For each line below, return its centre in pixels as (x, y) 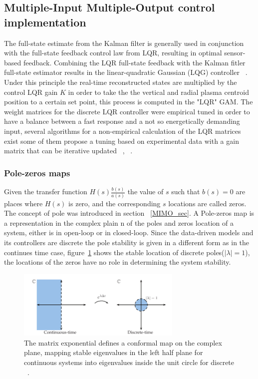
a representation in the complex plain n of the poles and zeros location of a (119, 222)
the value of (145, 191)
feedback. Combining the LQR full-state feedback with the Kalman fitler (134, 62)
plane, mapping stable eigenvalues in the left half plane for (114, 352)
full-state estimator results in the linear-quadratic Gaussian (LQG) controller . (126, 72)
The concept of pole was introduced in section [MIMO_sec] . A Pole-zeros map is (129, 213)
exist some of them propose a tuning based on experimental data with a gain (122, 141)
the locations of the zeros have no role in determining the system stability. (118, 262)
